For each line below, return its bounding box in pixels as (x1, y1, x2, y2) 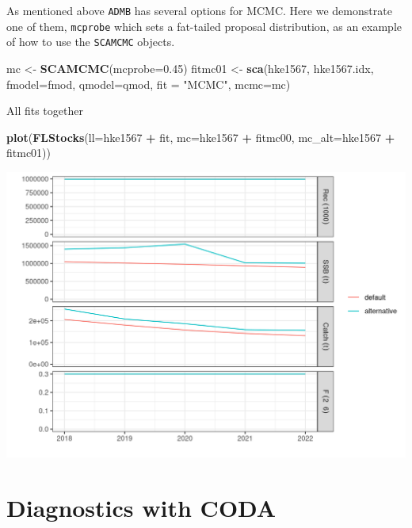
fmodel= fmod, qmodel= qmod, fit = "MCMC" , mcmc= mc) (6, 75, 291, 92)
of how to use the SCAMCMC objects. (6, 33, 175, 50)
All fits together (6, 102, 83, 119)
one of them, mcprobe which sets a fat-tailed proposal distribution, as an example (6, 17, 402, 34)
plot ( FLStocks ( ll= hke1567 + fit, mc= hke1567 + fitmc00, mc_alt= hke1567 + (6, 128, 395, 145)
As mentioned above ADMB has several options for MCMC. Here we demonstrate (6, 2, 392, 18)
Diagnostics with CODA (6, 491, 277, 523)
